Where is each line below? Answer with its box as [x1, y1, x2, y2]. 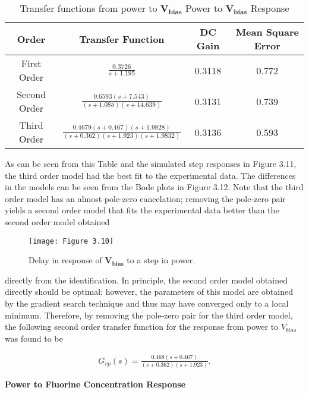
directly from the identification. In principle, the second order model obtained [5, 273, 288, 286]
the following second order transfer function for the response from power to [5, 320, 279, 333]
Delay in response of [29, 254, 102, 266]
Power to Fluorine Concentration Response [5, 378, 186, 390]
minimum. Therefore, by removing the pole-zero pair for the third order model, [5, 308, 293, 321]
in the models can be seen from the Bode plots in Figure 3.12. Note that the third [5, 181, 304, 193]
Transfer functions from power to [20, 1, 157, 15]
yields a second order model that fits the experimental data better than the [5, 204, 279, 216]
